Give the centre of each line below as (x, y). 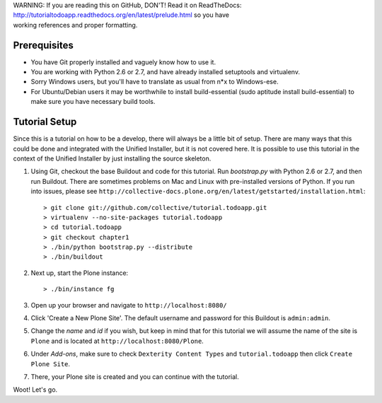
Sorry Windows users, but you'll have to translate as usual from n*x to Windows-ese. (155, 82)
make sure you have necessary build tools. (93, 102)
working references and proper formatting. (75, 25)
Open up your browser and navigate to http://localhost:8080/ (129, 305)
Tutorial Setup (45, 122)
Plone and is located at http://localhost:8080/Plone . (117, 341)
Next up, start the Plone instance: (80, 273)
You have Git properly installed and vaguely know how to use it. (123, 62)
